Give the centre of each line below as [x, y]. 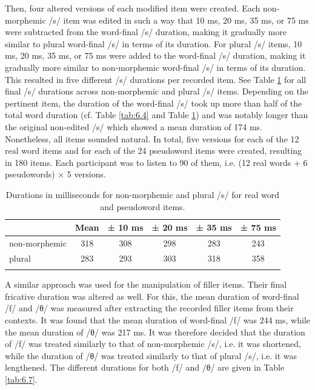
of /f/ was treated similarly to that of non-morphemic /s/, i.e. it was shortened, [153, 344]
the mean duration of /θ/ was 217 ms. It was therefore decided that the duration [155, 332]
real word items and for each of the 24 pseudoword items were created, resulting [154, 150]
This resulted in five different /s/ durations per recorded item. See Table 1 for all [156, 79]
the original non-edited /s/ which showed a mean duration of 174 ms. [134, 126]
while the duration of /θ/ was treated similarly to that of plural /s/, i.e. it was [151, 355]
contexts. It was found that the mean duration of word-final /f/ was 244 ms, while [157, 319]
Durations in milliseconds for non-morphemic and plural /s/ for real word [142, 194]
